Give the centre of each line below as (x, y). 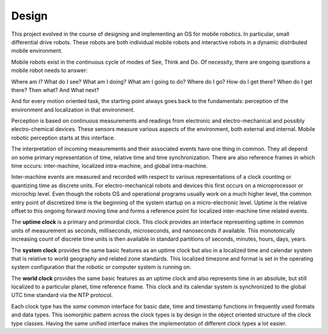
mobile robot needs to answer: (50, 70)
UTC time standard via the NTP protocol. (62, 295)
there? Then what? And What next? (55, 90)
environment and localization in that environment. (73, 110)
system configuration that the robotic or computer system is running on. (101, 267)
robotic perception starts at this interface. (63, 138)
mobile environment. (37, 51)
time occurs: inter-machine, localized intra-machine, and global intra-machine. (110, 166)
